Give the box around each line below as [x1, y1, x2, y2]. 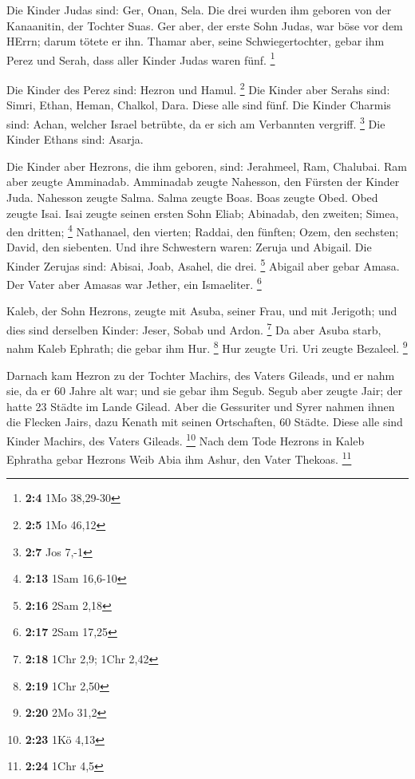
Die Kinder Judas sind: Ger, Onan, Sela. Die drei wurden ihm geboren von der [6, 2, 392, 18]
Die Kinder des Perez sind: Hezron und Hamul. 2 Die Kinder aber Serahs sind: [6, 79, 390, 97]
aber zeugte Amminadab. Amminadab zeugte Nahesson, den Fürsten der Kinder [6, 173, 400, 190]
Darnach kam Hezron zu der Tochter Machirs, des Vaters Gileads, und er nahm [6, 366, 395, 383]
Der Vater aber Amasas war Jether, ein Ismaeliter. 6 [6, 274, 262, 292]
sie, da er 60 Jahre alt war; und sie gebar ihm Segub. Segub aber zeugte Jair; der [6, 382, 403, 399]
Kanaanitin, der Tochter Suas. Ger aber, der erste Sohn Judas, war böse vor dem [6, 17, 403, 34]
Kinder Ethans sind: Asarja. [6, 131, 144, 148]
